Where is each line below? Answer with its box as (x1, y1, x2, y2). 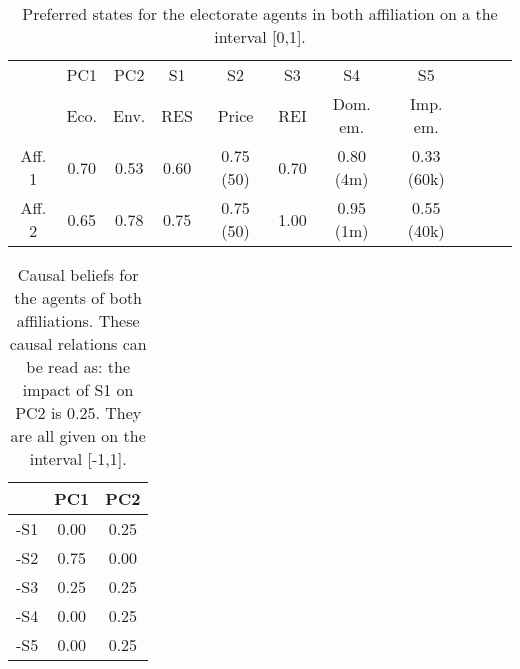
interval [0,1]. (214, 25, 306, 48)
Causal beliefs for (17, 263, 139, 286)
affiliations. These (16, 309, 140, 332)
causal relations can (9, 332, 147, 355)
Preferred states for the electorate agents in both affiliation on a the (22, 2, 498, 25)
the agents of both (14, 286, 143, 309)
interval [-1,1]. (29, 447, 127, 470)
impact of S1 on (22, 378, 134, 401)
